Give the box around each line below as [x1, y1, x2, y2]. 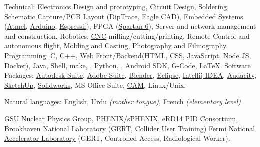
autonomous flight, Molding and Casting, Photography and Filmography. [4, 40, 228, 51]
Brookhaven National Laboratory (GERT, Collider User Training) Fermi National [4, 123, 255, 133]
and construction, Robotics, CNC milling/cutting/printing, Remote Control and [4, 30, 250, 41]
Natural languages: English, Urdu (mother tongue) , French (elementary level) [4, 96, 241, 107]
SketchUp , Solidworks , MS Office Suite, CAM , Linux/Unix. [4, 79, 186, 90]
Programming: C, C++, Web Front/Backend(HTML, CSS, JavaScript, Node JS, [4, 50, 251, 60]
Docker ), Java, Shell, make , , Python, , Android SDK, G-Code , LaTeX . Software [4, 60, 251, 70]
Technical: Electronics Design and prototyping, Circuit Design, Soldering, [4, 1, 229, 11]
